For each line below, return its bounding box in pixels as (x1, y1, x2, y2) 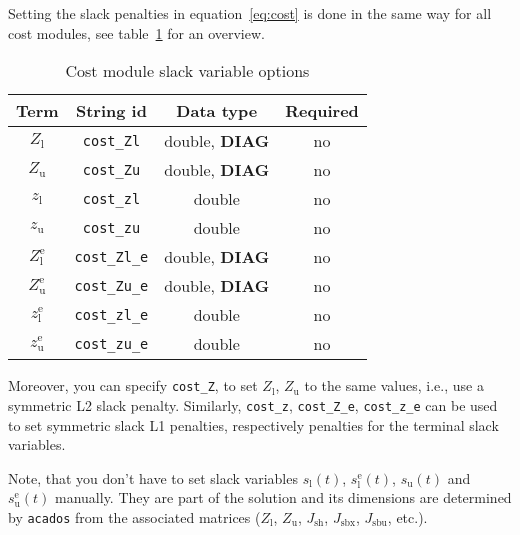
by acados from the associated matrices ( (8, 506, 261, 527)
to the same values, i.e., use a (304, 375, 484, 396)
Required (285, 99, 359, 123)
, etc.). (387, 506, 428, 527)
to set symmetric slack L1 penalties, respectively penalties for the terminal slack (8, 414, 499, 435)
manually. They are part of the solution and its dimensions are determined (55, 487, 512, 508)
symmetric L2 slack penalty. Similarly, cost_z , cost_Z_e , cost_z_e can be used (8, 394, 498, 415)
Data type (176, 99, 258, 123)
